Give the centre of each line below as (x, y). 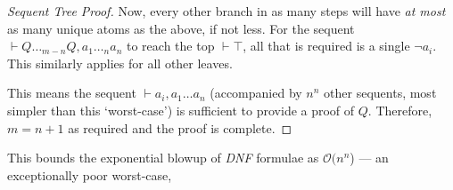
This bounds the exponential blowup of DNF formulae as (163, 158)
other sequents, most (380, 93)
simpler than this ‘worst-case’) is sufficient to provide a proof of (181, 110)
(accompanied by (256, 93)
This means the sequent (72, 93)
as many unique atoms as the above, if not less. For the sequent (181, 28)
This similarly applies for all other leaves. (120, 63)
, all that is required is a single (326, 46)
